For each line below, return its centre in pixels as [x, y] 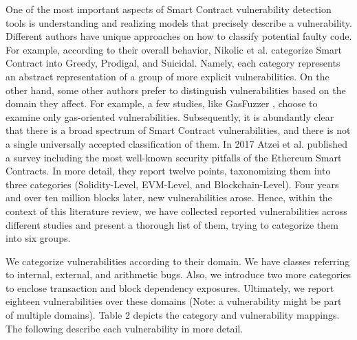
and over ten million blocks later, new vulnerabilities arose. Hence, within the [169, 197]
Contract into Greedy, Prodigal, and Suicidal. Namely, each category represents [173, 63]
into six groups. [38, 238]
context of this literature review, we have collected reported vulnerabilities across [176, 211]
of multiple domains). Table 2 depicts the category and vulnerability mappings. [173, 315]
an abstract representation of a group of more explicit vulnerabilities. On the [167, 76]
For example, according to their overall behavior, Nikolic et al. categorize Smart [174, 49]
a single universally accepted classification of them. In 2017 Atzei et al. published [177, 143]
